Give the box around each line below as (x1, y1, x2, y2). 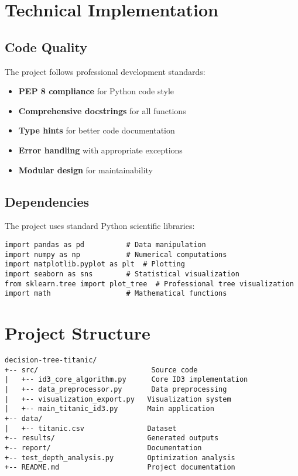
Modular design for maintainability (18, 163, 153, 176)
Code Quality (5, 37, 87, 56)
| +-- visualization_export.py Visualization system (5, 395, 231, 403)
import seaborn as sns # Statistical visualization (5, 269, 239, 278)
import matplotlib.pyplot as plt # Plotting (5, 260, 185, 269)
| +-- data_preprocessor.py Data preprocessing (5, 385, 227, 393)
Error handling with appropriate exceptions (18, 143, 183, 156)
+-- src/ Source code (5, 365, 198, 374)
